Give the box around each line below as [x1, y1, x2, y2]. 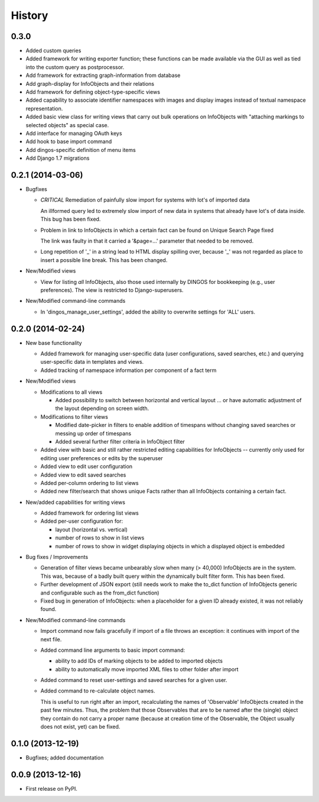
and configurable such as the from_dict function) [40, 589, 159, 596]
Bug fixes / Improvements [25, 554, 89, 561]
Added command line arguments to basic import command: [40, 646, 185, 654]
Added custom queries [25, 47, 82, 54]
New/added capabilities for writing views [25, 499, 125, 506]
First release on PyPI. [25, 785, 78, 792]
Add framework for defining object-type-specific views [25, 89, 161, 96]
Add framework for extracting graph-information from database [25, 72, 181, 79]
